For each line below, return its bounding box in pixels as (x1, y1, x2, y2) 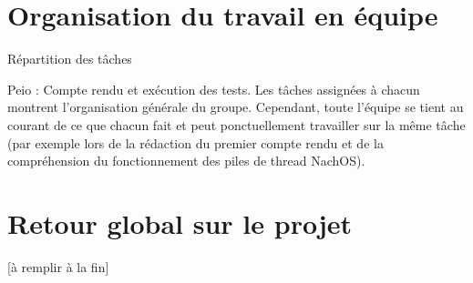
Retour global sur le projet (7, 204, 353, 241)
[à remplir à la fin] (7, 257, 109, 276)
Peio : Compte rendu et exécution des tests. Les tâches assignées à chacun (7, 79, 420, 98)
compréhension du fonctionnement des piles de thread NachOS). (7, 151, 365, 170)
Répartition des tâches (7, 49, 132, 68)
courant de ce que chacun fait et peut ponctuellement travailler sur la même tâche (7, 115, 466, 134)
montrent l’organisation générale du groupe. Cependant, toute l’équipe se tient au (7, 97, 464, 116)
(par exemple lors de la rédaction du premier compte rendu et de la (7, 133, 384, 152)
